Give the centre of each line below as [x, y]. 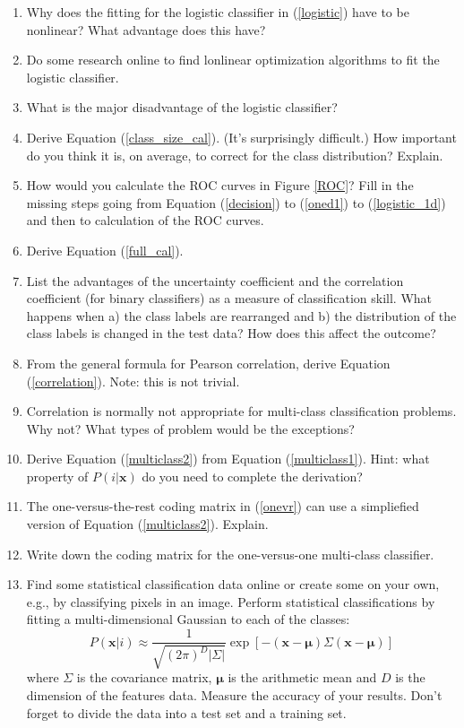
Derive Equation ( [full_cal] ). [105, 250]
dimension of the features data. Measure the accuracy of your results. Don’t [234, 695]
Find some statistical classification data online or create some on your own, [233, 584]
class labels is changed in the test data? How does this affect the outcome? [231, 333]
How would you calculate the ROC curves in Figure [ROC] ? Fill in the [220, 185]
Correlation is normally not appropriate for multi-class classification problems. [241, 411]
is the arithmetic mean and [302, 677]
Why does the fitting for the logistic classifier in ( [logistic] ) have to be [218, 12]
